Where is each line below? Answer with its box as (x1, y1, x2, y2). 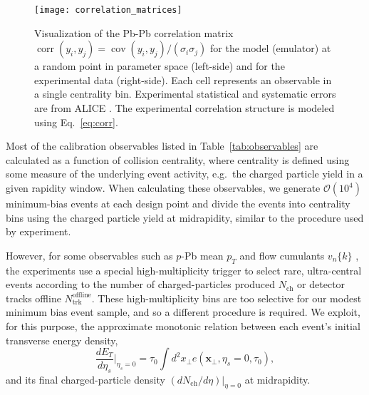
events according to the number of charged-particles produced (6, 277, 275, 292)
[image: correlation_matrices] (34, 5, 182, 15)
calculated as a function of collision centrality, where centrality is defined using (6, 152, 350, 167)
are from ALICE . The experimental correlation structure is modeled (34, 101, 335, 116)
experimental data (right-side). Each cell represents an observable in (34, 72, 332, 87)
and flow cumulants (239, 247, 325, 262)
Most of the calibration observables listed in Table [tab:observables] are (6, 138, 318, 153)
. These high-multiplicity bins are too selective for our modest (91, 290, 362, 305)
